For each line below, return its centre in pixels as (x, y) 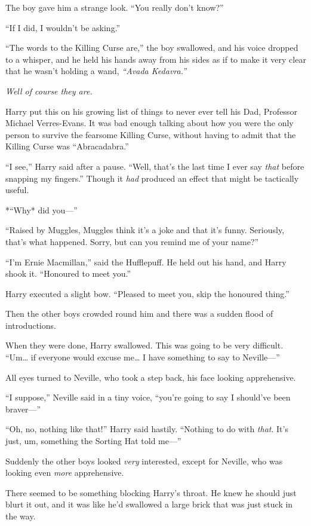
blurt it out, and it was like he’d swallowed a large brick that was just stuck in (149, 504)
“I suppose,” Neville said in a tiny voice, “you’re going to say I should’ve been (148, 397)
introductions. (31, 325)
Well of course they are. (49, 91)
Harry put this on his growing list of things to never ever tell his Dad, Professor (151, 111)
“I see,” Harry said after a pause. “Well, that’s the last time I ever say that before (155, 166)
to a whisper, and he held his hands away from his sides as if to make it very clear (156, 59)
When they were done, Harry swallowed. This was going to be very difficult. (144, 345)
